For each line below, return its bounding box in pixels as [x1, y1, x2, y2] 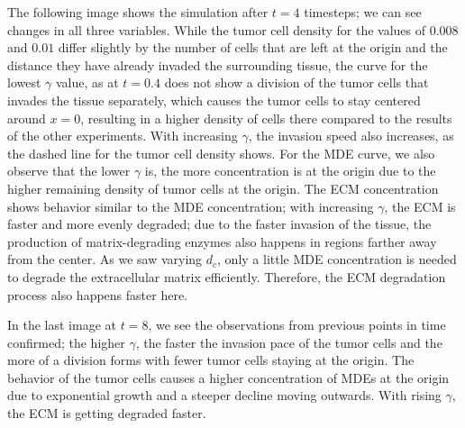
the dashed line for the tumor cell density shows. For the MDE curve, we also [7, 143, 435, 162]
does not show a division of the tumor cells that [164, 73, 429, 92]
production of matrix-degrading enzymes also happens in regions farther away [7, 232, 437, 250]
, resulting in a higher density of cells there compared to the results [80, 108, 452, 127]
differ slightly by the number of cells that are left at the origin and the [58, 38, 448, 57]
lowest [7, 73, 41, 92]
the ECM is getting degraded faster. [7, 404, 206, 423]
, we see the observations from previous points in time [148, 315, 446, 334]
